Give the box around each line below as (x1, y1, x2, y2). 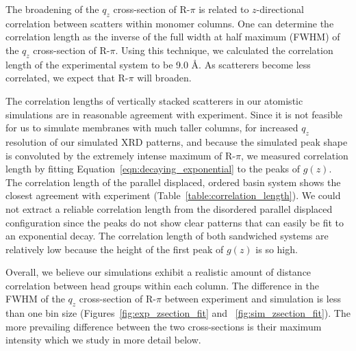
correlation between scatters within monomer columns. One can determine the (5, 16, 334, 30)
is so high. (255, 242, 298, 256)
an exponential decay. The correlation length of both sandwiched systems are (5, 229, 329, 243)
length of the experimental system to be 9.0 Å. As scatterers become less (5, 57, 311, 71)
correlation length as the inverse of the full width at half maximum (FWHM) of (5, 29, 340, 44)
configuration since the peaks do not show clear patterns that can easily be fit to (5, 215, 344, 229)
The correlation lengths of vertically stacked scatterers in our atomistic (5, 93, 303, 107)
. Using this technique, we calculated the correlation (115, 42, 333, 57)
